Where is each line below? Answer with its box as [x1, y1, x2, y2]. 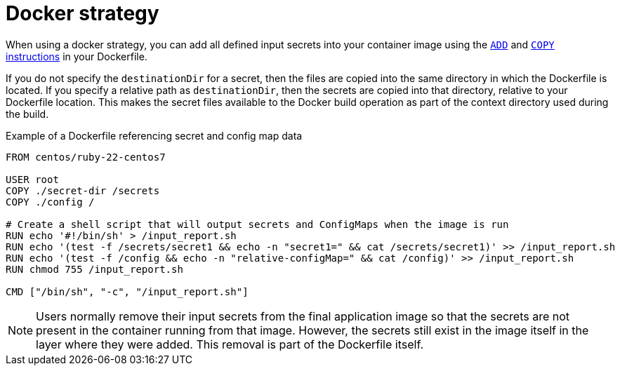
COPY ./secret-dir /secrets [6, 184, 160, 196]
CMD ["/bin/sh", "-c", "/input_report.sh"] [6, 285, 249, 297]
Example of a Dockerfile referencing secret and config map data [6, 129, 303, 142]
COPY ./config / [6, 196, 95, 208]
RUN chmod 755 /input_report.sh [6, 263, 183, 275]
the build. [6, 107, 49, 120]
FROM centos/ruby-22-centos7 [6, 151, 166, 163]
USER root [6, 173, 59, 185]
